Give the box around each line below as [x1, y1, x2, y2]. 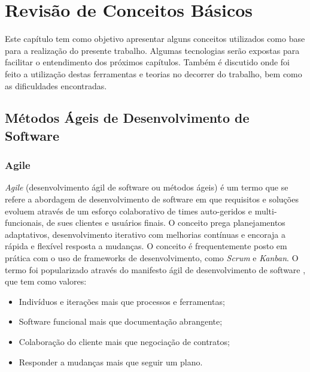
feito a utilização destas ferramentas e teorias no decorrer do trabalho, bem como [5, 67, 302, 80]
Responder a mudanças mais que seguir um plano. [19, 355, 203, 368]
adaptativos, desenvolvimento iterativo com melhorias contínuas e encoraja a [5, 228, 286, 240]
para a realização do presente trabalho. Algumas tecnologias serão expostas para [5, 44, 300, 56]
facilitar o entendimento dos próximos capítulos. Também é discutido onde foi [5, 56, 290, 68]
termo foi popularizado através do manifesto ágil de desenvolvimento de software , [5, 263, 306, 276]
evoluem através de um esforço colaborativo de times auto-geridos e [5, 204, 253, 217]
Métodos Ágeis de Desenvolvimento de [5, 108, 250, 127]
